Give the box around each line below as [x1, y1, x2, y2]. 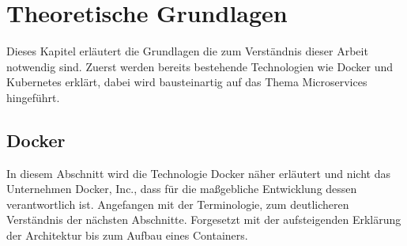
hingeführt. [6, 89, 60, 105]
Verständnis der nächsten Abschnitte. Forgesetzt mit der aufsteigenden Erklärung [6, 211, 401, 228]
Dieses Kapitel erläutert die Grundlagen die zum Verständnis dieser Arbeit [6, 43, 368, 59]
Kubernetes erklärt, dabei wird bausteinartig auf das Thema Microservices [6, 74, 367, 90]
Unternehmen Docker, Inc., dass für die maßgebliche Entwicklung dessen [6, 180, 357, 197]
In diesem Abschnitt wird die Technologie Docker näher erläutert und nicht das [6, 165, 390, 181]
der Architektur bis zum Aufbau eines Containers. [6, 227, 248, 244]
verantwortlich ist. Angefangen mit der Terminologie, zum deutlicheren [6, 195, 349, 212]
